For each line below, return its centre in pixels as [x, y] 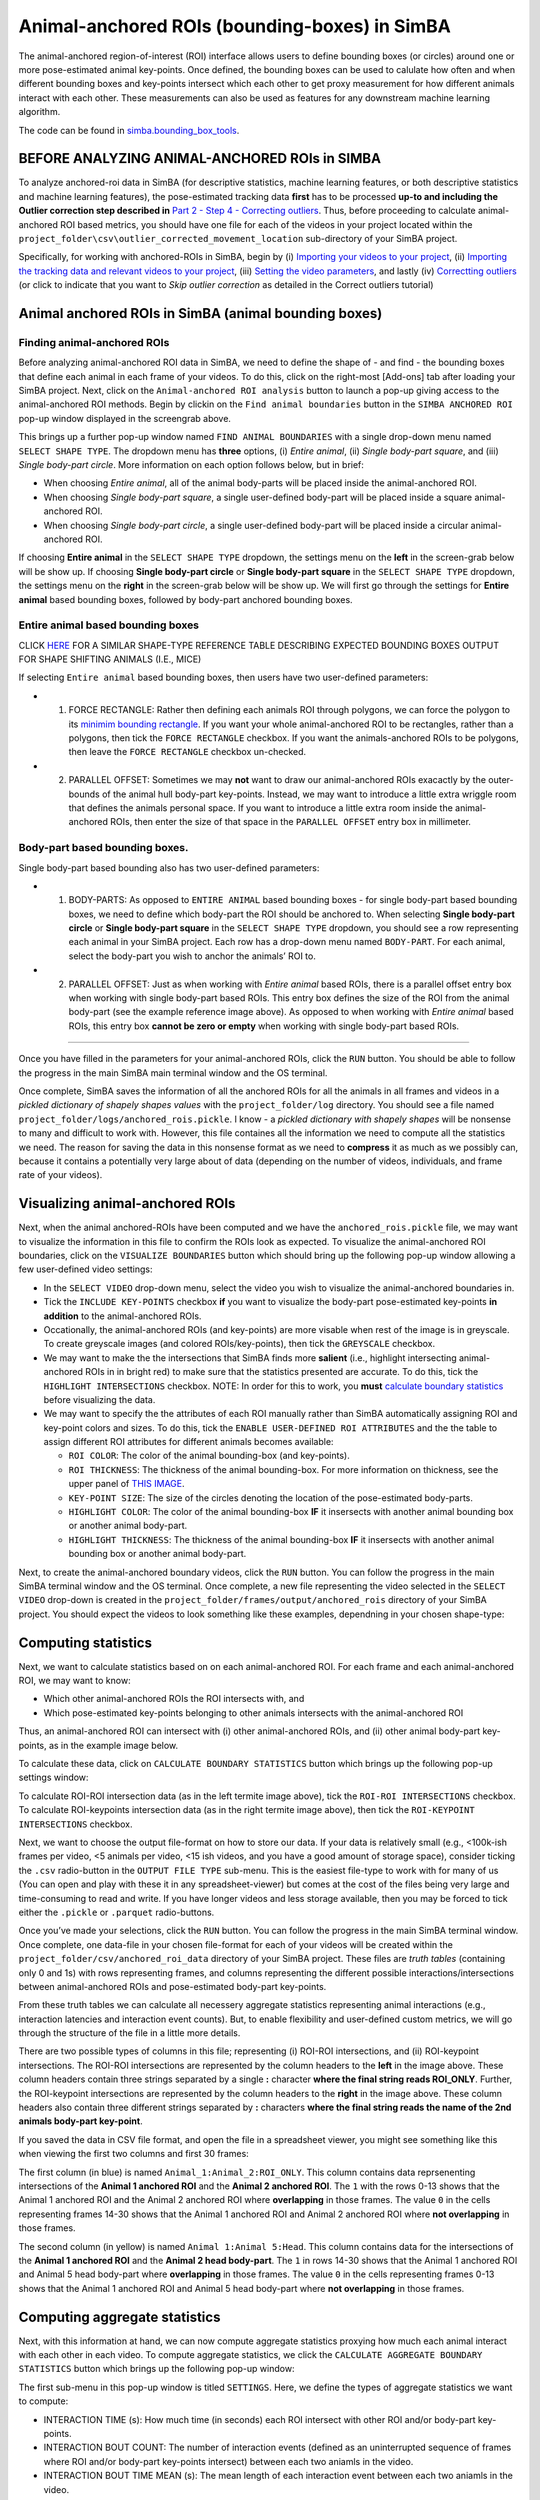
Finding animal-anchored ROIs [94, 342]
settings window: [53, 1777]
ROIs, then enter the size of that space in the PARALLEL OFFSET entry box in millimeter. [291, 822]
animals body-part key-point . [81, 2121]
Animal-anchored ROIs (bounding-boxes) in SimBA [235, 26]
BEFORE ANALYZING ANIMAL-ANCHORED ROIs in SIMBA [200, 158]
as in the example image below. [113, 1745]
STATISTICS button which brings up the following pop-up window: [156, 2369]
